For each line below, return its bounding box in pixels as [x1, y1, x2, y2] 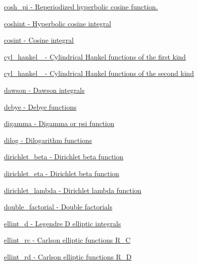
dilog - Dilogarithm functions [4, 134, 92, 145]
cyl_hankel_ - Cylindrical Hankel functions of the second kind [4, 68, 194, 78]
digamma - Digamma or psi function [4, 118, 114, 129]
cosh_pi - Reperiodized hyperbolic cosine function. [4, 1, 158, 11]
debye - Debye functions [4, 101, 77, 112]
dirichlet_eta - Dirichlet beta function [4, 168, 119, 178]
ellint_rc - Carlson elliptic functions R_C [4, 235, 131, 245]
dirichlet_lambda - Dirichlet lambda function [4, 185, 142, 195]
